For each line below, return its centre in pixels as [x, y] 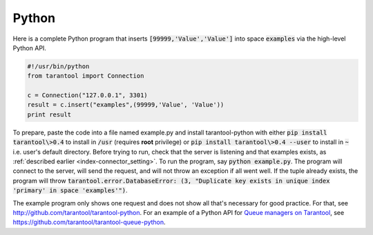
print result [49, 114]
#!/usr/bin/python [58, 66]
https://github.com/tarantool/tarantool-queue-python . [89, 222]
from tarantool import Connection [86, 76]
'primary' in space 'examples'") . [70, 190]
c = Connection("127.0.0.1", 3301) [87, 95]
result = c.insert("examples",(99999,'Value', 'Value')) [126, 105]
